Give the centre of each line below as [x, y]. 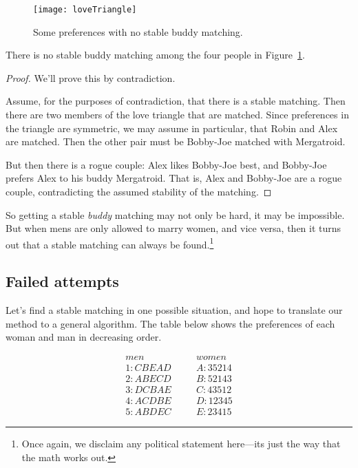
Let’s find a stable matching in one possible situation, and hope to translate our [174, 310]
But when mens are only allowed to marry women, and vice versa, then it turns [173, 228]
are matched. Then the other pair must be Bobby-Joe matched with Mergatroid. [176, 141]
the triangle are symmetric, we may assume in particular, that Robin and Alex [172, 128]
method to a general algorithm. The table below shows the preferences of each [170, 323]
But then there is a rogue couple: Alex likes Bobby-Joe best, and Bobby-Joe [166, 164]
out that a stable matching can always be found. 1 [110, 243]
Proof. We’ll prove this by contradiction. [91, 77]
